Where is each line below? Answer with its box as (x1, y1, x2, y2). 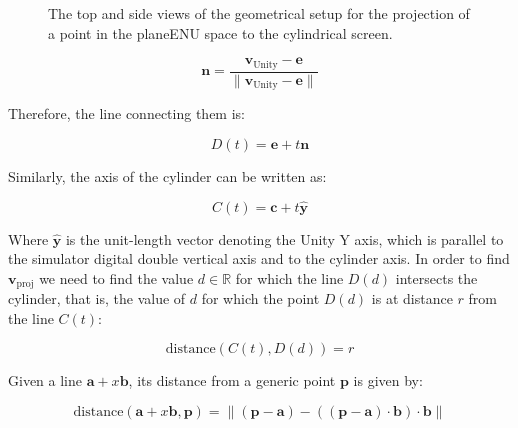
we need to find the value (39, 267, 194, 288)
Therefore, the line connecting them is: (8, 103, 245, 124)
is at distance (371, 288, 453, 309)
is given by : (353, 370, 423, 391)
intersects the (395, 267, 478, 288)
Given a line (8, 370, 82, 391)
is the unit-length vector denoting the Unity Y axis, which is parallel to (65, 228, 504, 249)
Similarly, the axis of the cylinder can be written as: (8, 165, 327, 186)
